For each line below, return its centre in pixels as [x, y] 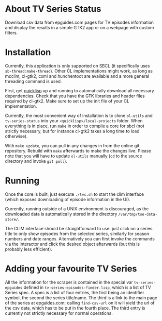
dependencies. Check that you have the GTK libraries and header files [75, 96]
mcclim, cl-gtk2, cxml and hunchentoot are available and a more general [77, 76]
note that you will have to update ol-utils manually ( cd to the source [74, 156]
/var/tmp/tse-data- [138, 214]
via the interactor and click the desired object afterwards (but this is [73, 244]
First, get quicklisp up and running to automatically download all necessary [80, 90]
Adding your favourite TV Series [71, 269]
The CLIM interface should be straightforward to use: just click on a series [79, 228]
